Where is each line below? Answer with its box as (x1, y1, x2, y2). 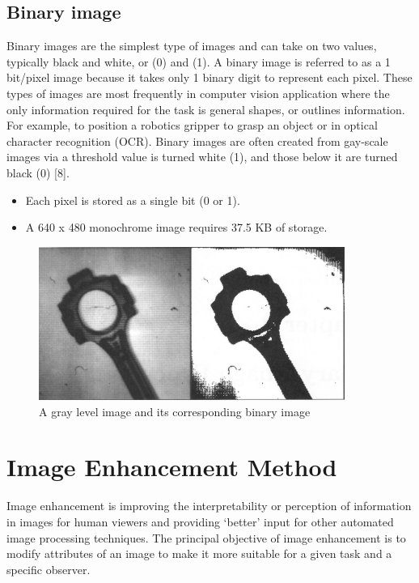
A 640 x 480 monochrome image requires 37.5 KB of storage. (25, 219, 328, 236)
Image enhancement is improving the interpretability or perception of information (6, 497, 412, 514)
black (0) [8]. (6, 164, 70, 181)
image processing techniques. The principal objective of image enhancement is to (6, 529, 406, 546)
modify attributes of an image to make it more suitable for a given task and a (6, 545, 392, 562)
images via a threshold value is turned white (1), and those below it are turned (6, 148, 398, 165)
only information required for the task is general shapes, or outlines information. (6, 100, 405, 117)
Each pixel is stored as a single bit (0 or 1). (25, 191, 240, 208)
